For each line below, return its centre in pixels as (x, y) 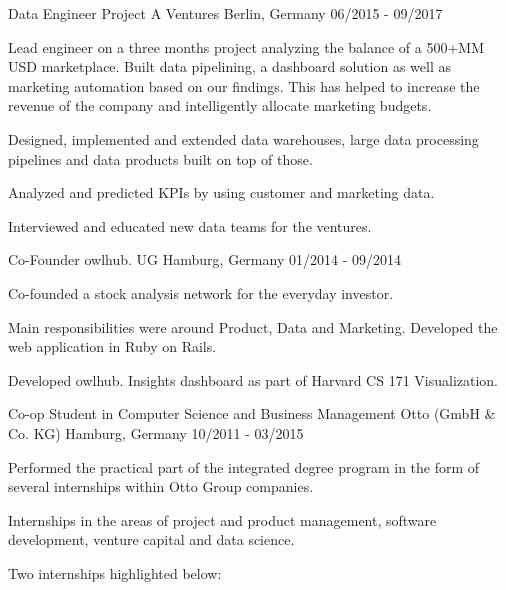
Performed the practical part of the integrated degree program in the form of (244, 466)
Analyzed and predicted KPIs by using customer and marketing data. (221, 192)
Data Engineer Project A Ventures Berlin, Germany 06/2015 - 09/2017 (225, 13)
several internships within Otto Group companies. (161, 486)
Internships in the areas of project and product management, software (222, 519)
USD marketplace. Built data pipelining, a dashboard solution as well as (229, 66)
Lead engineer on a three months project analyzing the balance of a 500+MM (246, 46)
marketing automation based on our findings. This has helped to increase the (244, 85)
